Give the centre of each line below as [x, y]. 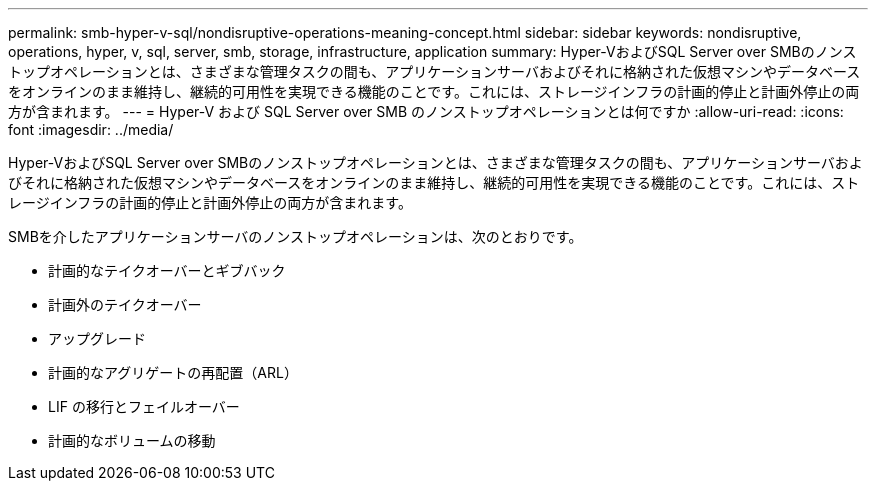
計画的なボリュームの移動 [132, 440]
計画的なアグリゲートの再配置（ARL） [173, 372]
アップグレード [97, 338]
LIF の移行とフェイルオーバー [144, 406]
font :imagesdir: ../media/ [91, 129]
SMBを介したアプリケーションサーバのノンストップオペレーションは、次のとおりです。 [295, 236]
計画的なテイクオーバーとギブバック [167, 270]
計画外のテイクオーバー [125, 304]
